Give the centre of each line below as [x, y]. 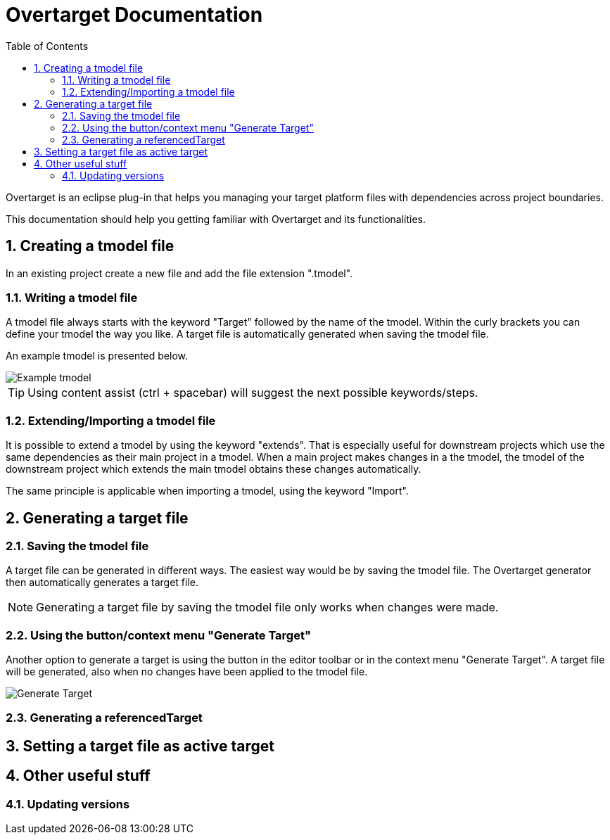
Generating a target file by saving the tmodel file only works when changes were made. [267, 607]
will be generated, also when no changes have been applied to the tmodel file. [187, 672]
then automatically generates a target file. [102, 583]
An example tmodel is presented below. [97, 356]
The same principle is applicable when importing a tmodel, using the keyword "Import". [207, 491]
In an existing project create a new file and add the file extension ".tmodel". [179, 273]
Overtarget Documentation [134, 15]
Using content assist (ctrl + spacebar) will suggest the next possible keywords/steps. [253, 393]
